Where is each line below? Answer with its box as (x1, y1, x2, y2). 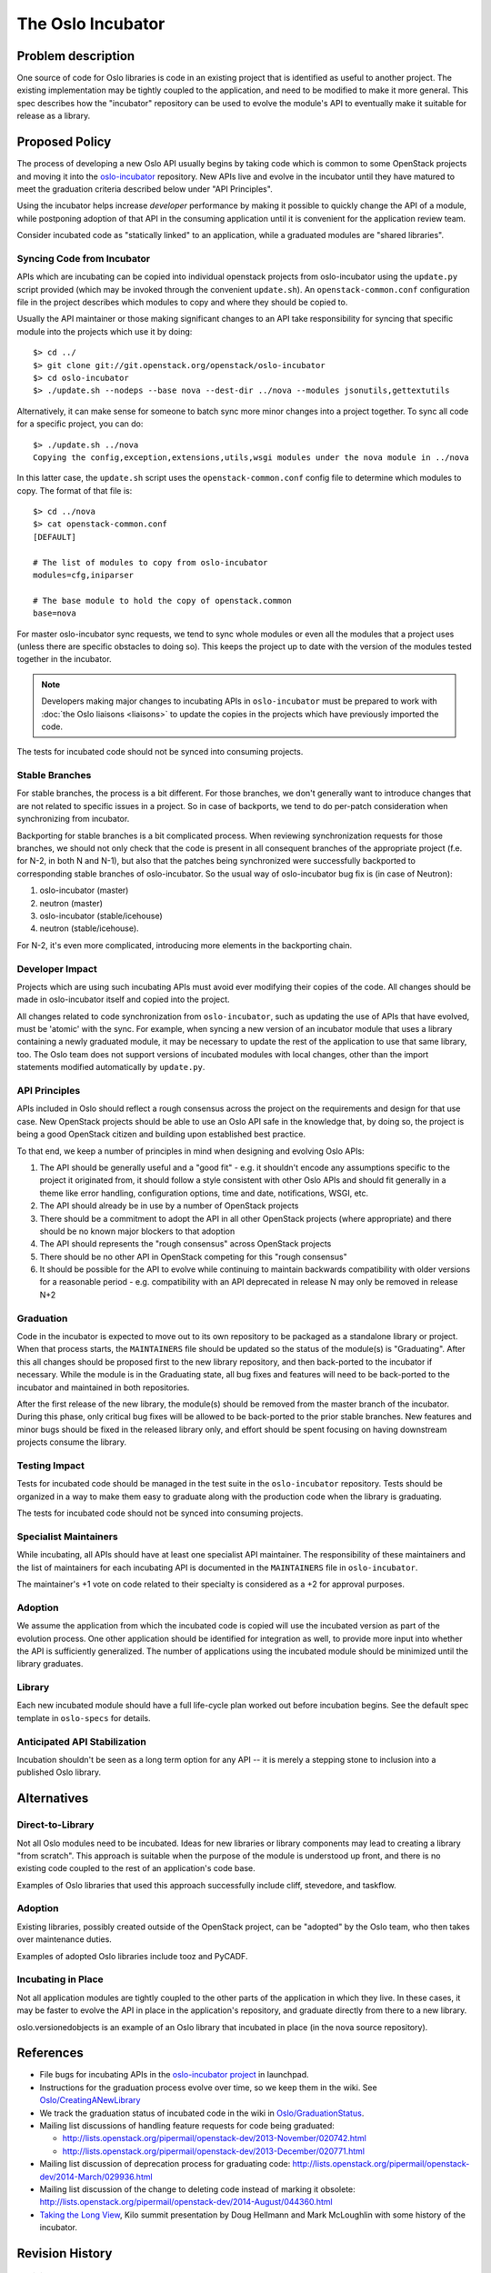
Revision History (16, 2246, 113, 2261)
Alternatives (16, 1791, 89, 1807)
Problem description (16, 48, 135, 64)
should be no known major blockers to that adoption (39, 1226, 235, 1237)
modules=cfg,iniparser (33, 570, 135, 581)
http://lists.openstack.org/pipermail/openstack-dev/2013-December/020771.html (62, 2146, 366, 2157)
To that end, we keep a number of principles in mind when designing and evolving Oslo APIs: (16, 1146, 365, 1157)
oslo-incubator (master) (39, 885, 129, 896)
